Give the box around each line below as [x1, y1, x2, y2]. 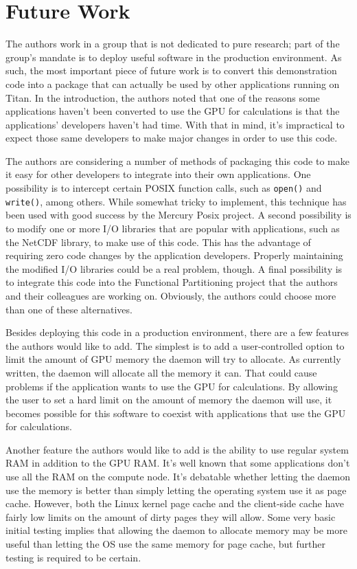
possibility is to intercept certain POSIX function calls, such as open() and [5, 181, 322, 195]
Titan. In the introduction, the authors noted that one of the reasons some [5, 90, 320, 104]
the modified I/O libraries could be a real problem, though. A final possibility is [5, 261, 343, 276]
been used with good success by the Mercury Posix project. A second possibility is [5, 208, 352, 222]
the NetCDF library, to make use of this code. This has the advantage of [5, 234, 311, 249]
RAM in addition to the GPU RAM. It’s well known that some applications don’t [5, 456, 350, 470]
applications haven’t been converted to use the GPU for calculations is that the [5, 104, 340, 118]
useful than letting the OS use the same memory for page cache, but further [5, 537, 325, 551]
